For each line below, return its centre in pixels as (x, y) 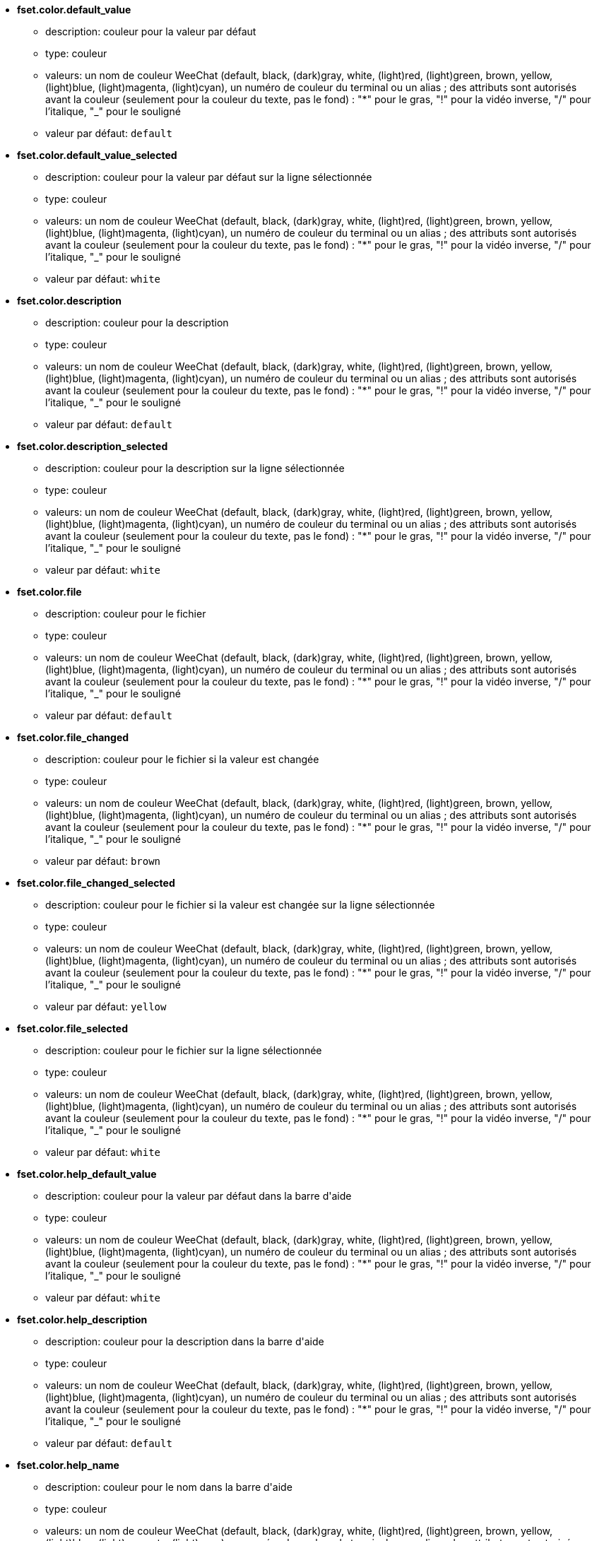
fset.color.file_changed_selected (96, 883)
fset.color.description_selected (93, 446)
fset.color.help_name (68, 1465)
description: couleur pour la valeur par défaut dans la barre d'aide (199, 1196)
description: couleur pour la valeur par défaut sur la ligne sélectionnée (209, 177)
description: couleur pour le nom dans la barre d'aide (169, 1487)
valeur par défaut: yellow (106, 1006)
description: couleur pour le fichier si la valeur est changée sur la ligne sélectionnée (240, 905)
